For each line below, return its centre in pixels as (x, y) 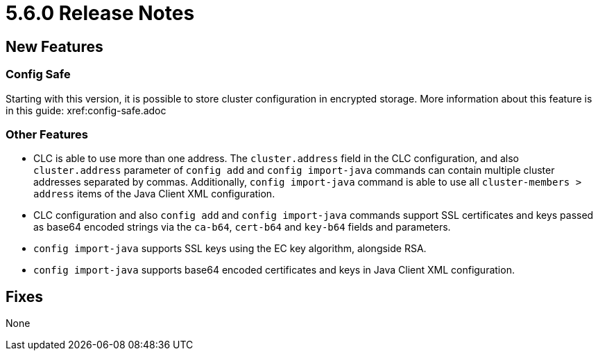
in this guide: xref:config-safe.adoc (86, 110)
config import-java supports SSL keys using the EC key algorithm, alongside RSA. (230, 249)
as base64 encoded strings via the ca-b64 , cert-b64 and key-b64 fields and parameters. (242, 227)
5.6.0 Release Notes (100, 13)
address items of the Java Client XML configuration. (154, 194)
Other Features (47, 134)
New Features (54, 46)
